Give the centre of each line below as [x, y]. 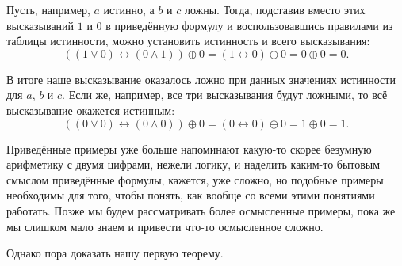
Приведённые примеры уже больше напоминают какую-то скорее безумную [189, 148]
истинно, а [129, 9]
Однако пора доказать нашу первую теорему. [115, 253]
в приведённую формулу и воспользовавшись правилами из [249, 25]
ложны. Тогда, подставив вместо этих [275, 9]
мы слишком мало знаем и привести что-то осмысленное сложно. [165, 226]
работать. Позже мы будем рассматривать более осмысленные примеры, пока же [201, 210]
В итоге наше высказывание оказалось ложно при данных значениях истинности [201, 79]
